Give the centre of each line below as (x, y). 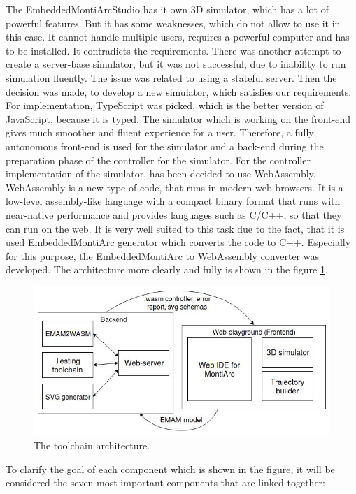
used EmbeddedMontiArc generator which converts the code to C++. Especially (178, 242)
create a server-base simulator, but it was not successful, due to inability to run (176, 64)
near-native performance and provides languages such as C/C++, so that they (174, 214)
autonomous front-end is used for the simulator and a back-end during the (165, 146)
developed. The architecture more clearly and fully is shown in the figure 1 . (167, 269)
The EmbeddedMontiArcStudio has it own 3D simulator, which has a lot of (167, 9)
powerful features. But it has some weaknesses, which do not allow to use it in (173, 23)
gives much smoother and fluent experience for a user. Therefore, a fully (160, 132)
